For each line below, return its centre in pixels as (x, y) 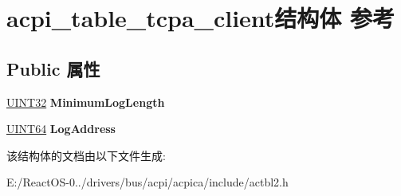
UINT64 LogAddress (61, 129)
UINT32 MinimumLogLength (86, 102)
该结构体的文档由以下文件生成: (86, 155)
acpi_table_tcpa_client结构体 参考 (201, 18)
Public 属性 (53, 68)
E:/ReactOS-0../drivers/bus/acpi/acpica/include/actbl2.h (147, 182)
